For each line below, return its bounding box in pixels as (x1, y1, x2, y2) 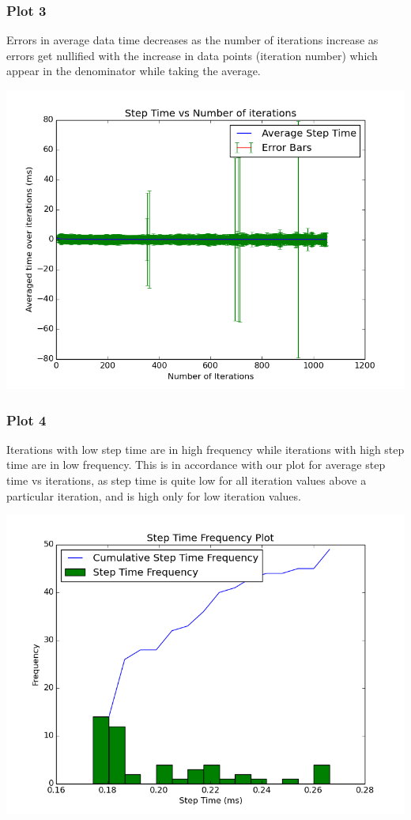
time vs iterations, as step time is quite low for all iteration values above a (6, 472, 367, 488)
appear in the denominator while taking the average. (6, 62, 261, 79)
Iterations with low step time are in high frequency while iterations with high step (6, 440, 405, 457)
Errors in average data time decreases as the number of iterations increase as (6, 32, 379, 48)
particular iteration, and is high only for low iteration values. (6, 487, 301, 504)
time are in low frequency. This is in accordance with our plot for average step (6, 456, 386, 473)
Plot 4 (6, 410, 47, 429)
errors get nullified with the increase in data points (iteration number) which (6, 47, 378, 63)
